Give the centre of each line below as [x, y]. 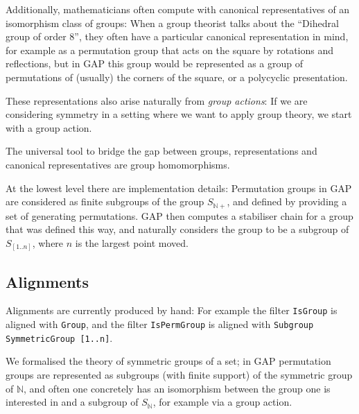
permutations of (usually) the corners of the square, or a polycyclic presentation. [177, 77]
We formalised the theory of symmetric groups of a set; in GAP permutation [168, 361]
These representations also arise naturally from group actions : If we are [157, 100]
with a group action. [49, 127]
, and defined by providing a [287, 201]
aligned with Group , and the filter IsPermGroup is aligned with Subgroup [160, 324]
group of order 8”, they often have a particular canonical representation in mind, [177, 36]
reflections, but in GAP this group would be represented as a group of [154, 63]
